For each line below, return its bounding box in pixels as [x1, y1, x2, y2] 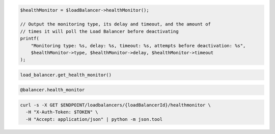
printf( [20, 36, 39, 42]
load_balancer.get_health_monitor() [20, 72, 112, 78]
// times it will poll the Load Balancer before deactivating [20, 28, 179, 34]
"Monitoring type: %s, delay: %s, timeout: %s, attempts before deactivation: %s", [31, 43, 246, 48]
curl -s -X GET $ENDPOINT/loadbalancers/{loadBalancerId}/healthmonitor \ [20, 102, 211, 108]
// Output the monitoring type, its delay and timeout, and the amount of [20, 21, 211, 27]
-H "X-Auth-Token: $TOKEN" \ [25, 109, 99, 115]
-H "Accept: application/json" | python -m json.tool [25, 116, 163, 122]
